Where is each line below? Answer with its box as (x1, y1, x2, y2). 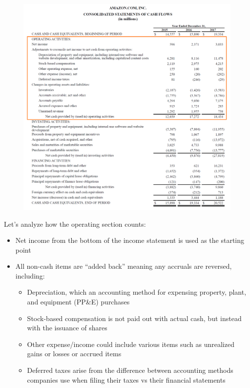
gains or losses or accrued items (27, 348, 122, 359)
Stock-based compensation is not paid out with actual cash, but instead (27, 313, 242, 323)
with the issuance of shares (27, 323, 107, 333)
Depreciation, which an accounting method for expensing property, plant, (27, 287, 247, 297)
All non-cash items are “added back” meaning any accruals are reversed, (15, 261, 232, 271)
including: (15, 270, 45, 280)
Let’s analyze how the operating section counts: (4, 218, 146, 229)
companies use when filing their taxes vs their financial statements (27, 374, 226, 385)
